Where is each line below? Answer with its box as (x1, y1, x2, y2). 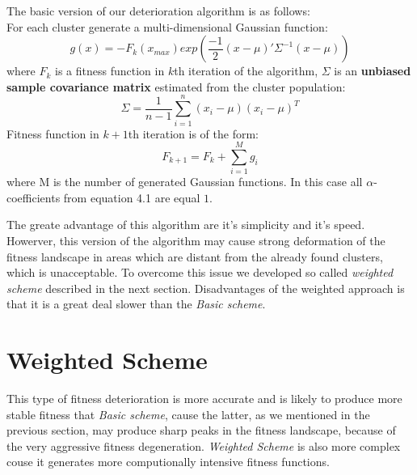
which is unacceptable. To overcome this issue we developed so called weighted (6, 264, 394, 281)
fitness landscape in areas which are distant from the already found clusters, (6, 248, 383, 265)
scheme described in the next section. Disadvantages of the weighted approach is (6, 279, 405, 296)
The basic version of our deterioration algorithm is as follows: (6, 2, 310, 19)
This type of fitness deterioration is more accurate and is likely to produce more (6, 390, 402, 407)
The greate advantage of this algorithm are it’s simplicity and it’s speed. (6, 216, 365, 233)
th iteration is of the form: (128, 125, 259, 142)
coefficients (6, 189, 61, 206)
